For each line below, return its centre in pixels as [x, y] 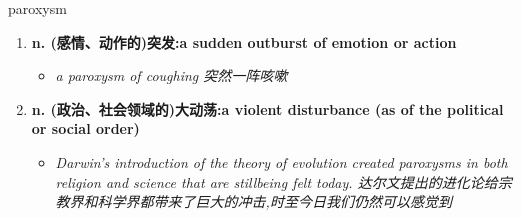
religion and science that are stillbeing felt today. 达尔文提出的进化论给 [276, 181]
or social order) [85, 128]
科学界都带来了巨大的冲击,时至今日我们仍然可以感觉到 [274, 201]
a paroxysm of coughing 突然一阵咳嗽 [171, 75]
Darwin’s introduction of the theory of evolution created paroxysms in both [281, 161]
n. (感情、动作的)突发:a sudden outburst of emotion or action [244, 41]
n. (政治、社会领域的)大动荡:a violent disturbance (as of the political [267, 108]
